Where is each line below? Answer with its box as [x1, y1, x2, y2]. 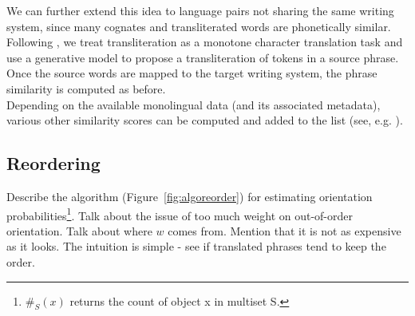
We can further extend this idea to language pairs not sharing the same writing [6, 2, 394, 18]
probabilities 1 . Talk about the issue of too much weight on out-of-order [6, 204, 353, 223]
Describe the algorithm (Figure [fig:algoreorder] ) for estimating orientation [6, 188, 373, 204]
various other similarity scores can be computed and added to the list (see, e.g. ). [6, 112, 403, 128]
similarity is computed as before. [6, 80, 166, 97]
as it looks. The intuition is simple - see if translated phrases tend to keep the [6, 238, 386, 255]
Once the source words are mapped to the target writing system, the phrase [6, 65, 377, 81]
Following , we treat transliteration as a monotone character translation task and [6, 34, 403, 50]
